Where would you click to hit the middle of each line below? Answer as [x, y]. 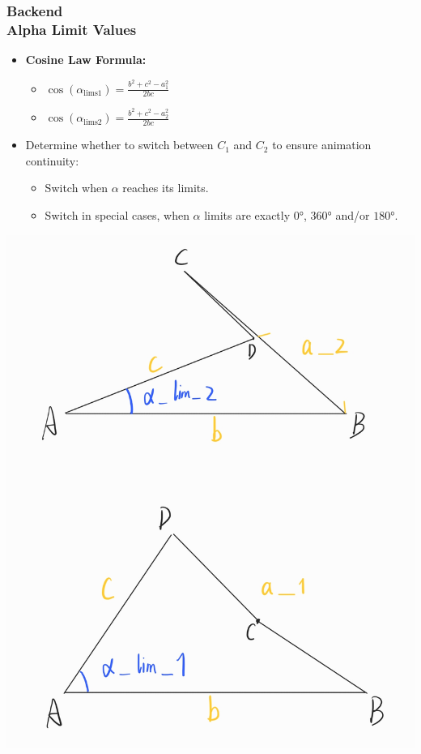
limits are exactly [247, 214]
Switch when [76, 188]
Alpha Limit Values [72, 29]
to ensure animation [322, 145]
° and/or [349, 214]
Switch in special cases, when [117, 214]
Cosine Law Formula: [86, 60]
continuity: [52, 160]
